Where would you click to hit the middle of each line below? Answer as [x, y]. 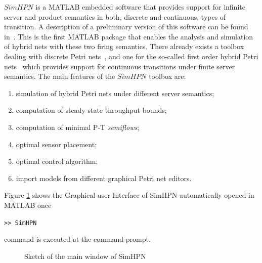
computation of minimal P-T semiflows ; [78, 127]
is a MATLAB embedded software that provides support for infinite [140, 7]
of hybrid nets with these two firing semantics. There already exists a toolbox [124, 46]
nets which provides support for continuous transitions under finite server [120, 66]
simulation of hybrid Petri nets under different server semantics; [115, 93]
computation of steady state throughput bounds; [91, 110]
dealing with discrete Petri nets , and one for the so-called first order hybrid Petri [131, 56]
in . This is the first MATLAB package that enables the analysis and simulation [129, 36]
